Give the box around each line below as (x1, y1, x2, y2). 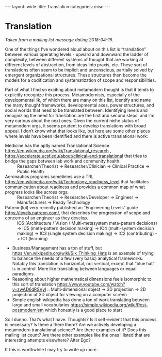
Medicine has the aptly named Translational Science (5, 143, 110, 148)
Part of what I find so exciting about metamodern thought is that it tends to (5, 87, 154, 92)
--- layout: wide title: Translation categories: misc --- (5, 4, 111, 9)
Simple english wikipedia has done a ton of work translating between (12, 297, 150, 303)
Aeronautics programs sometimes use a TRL (5, 174, 94, 179)
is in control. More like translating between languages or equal (12, 266, 137, 271)
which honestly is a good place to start (44, 307, 122, 313)
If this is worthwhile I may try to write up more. (5, 346, 98, 352)
